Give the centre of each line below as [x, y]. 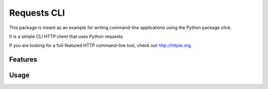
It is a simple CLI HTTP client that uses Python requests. [67, 36]
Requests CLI [37, 13]
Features [23, 60]
